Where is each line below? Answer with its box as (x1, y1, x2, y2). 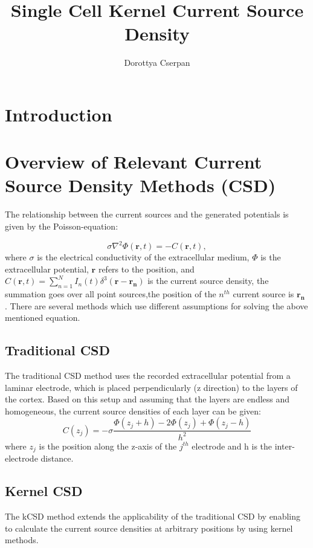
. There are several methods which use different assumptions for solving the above (5, 299, 308, 312)
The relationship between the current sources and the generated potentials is (5, 208, 289, 221)
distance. (40, 452, 74, 465)
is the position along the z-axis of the (39, 439, 177, 452)
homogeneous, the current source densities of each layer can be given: (5, 404, 261, 417)
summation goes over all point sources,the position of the (5, 288, 216, 300)
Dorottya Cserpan (124, 56, 190, 69)
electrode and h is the (192, 439, 273, 452)
